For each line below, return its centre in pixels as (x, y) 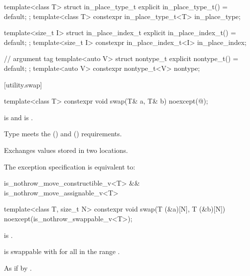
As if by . (18, 267)
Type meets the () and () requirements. (63, 134)
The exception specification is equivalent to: (70, 166)
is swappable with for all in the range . (62, 251)
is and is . (19, 117)
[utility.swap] (23, 84)
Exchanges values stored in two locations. (66, 150)
